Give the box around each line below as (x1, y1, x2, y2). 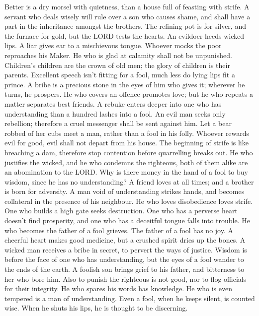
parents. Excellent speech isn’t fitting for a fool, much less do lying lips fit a (4, 69, 235, 80)
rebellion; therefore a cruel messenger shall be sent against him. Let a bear (4, 118, 232, 128)
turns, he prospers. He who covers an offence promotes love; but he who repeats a (4, 89, 253, 99)
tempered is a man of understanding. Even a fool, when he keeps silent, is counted (4, 293, 255, 303)
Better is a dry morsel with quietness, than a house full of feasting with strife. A (4, 1, 250, 11)
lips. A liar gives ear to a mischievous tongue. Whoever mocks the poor (4, 40, 222, 51)
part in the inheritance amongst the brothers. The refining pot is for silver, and (4, 21, 246, 31)
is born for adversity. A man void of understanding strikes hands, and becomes (4, 186, 245, 196)
